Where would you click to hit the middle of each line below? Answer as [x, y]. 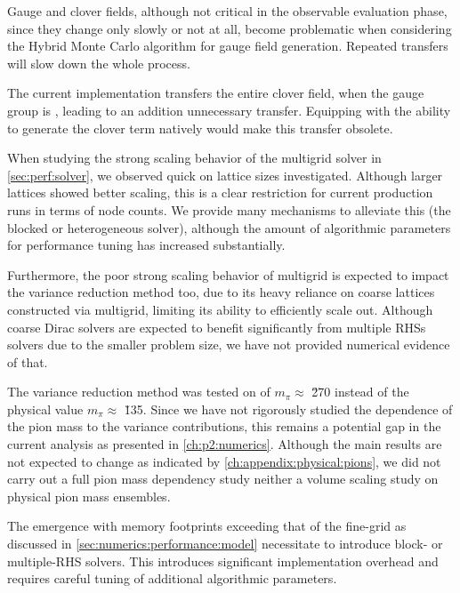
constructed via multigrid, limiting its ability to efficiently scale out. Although [220, 309]
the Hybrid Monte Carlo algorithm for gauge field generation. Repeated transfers [228, 46]
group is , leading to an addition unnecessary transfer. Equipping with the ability [229, 110]
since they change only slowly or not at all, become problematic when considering [230, 28]
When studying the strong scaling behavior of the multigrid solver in [194, 158]
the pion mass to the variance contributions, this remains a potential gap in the [224, 426]
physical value [45, 409]
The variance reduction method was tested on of [139, 392]
